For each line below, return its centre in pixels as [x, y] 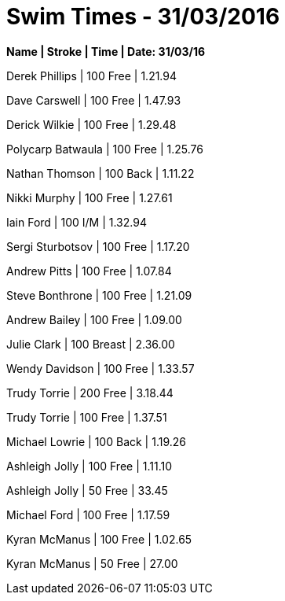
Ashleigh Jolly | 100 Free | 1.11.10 [90, 466]
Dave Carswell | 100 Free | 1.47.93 [94, 100]
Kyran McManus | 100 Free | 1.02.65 [99, 539]
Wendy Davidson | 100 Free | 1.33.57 [100, 368]
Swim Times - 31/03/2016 [143, 17]
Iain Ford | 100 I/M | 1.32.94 [77, 222]
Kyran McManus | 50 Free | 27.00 [92, 563]
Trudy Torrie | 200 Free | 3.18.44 [90, 393]
